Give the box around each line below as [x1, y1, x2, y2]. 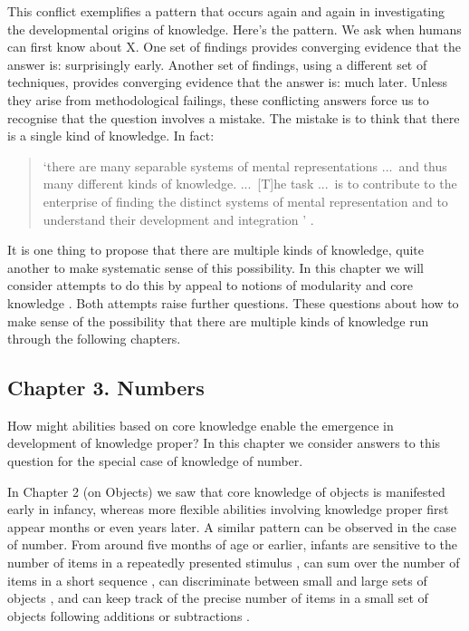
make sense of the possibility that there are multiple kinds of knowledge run [7, 311, 429, 330]
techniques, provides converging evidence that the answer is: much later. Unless [7, 73, 447, 92]
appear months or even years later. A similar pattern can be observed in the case [7, 517, 457, 536]
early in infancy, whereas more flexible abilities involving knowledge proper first [7, 500, 449, 519]
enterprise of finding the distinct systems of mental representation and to [43, 191, 448, 210]
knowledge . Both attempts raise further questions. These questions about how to [7, 293, 459, 312]
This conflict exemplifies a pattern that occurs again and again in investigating [7, 2, 445, 20]
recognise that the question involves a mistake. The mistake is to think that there [7, 108, 460, 127]
